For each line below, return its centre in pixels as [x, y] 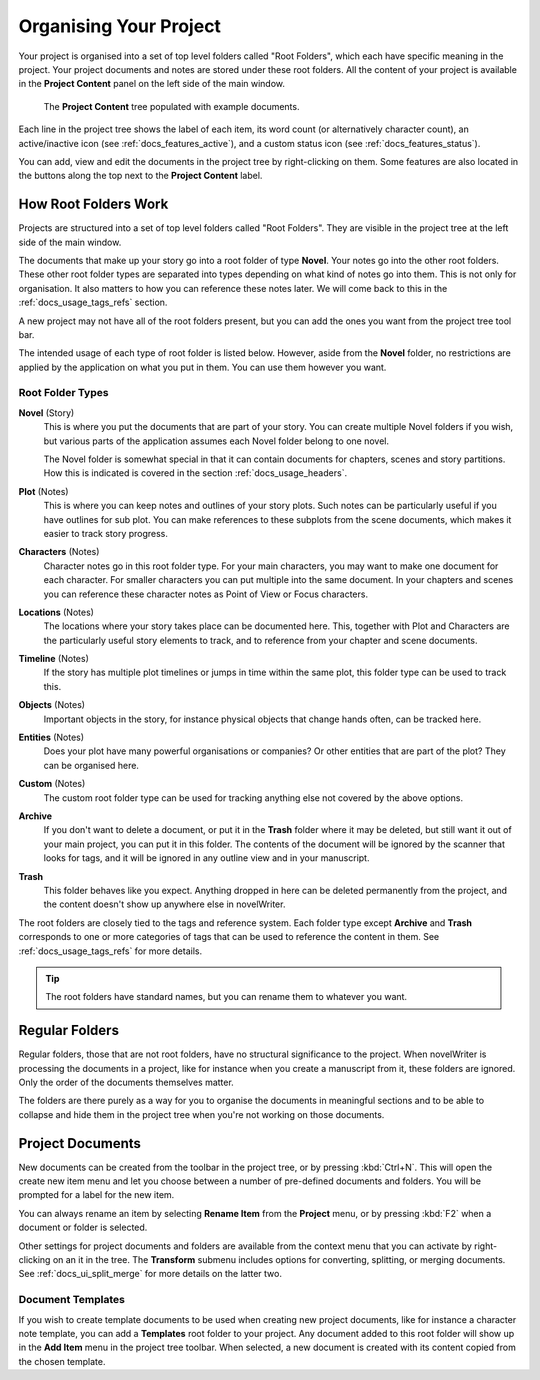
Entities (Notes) [51, 737]
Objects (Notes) [51, 705]
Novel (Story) [46, 412]
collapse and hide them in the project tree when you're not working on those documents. [201, 1114]
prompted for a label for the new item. [96, 1195]
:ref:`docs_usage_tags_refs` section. [93, 302]
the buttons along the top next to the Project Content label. [140, 176]
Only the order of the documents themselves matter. [126, 1082]
